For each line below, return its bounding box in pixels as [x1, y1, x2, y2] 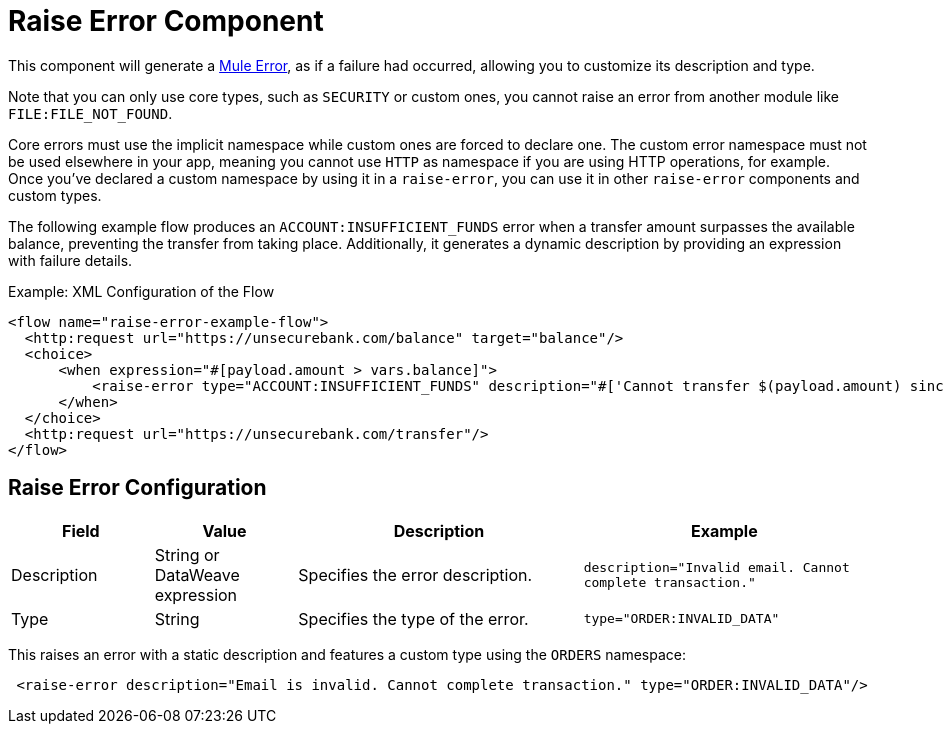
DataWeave [154, 564, 240, 585]
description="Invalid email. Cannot [583, 559, 850, 575]
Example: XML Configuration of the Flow [8, 282, 275, 300]
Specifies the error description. [298, 564, 533, 585]
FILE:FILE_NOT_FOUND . [8, 104, 173, 122]
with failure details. [8, 251, 133, 269]
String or [154, 544, 220, 565]
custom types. [8, 186, 102, 204]
